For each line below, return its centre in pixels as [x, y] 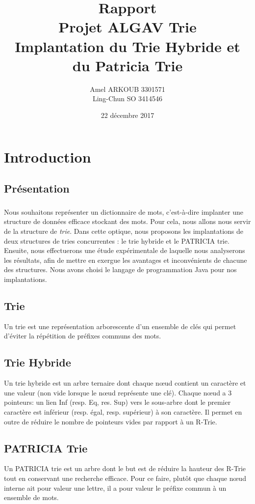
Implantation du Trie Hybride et [127, 46]
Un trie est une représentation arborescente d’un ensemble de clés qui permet [120, 326]
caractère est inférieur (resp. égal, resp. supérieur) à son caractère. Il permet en [123, 411]
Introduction [48, 157]
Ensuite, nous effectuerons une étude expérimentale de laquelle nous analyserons [125, 250]
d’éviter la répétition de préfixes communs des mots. [83, 336]
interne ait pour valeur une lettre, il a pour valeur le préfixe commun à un [115, 488]
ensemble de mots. [31, 497]
